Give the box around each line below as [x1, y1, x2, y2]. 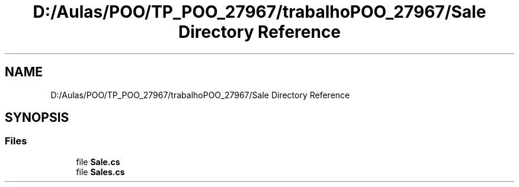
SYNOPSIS [5, 110, 69, 125]
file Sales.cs [76, 166, 125, 177]
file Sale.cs [76, 156, 120, 167]
